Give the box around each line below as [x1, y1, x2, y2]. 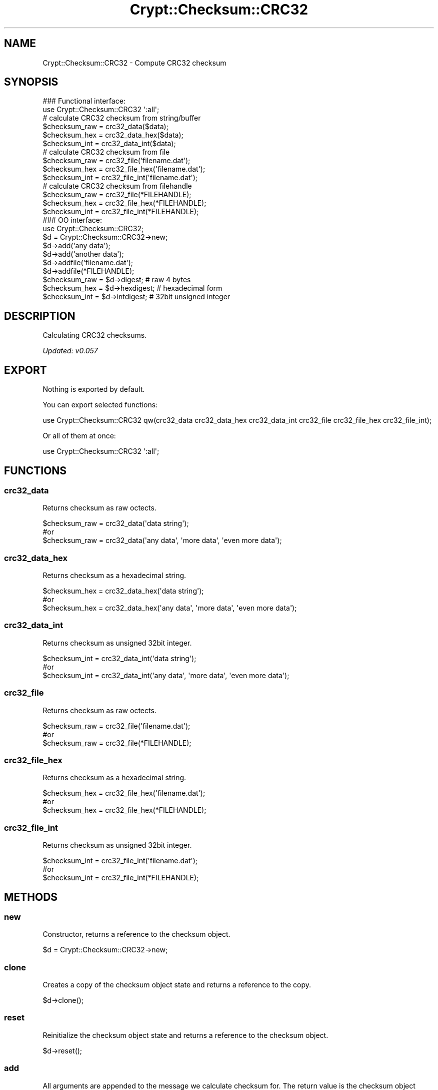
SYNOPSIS [4, 76, 58, 89]
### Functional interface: [42, 97, 125, 106]
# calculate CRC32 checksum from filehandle [42, 182, 192, 191]
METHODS [4, 890, 58, 903]
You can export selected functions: [42, 400, 158, 409]
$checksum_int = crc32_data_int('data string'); [42, 654, 196, 663]
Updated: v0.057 [42, 346, 98, 355]
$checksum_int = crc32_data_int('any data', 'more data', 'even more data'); [42, 671, 289, 680]
